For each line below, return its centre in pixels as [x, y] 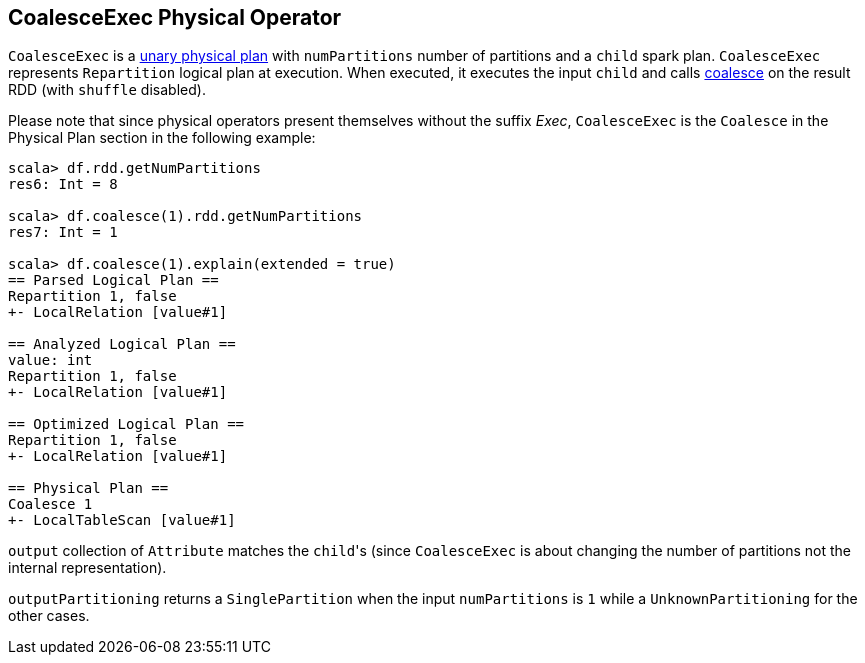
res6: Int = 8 [63, 184]
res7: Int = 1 [63, 232]
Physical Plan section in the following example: [162, 138]
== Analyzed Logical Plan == [122, 344]
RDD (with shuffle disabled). [107, 90]
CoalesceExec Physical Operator [175, 17]
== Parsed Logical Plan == [113, 280]
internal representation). [87, 568]
